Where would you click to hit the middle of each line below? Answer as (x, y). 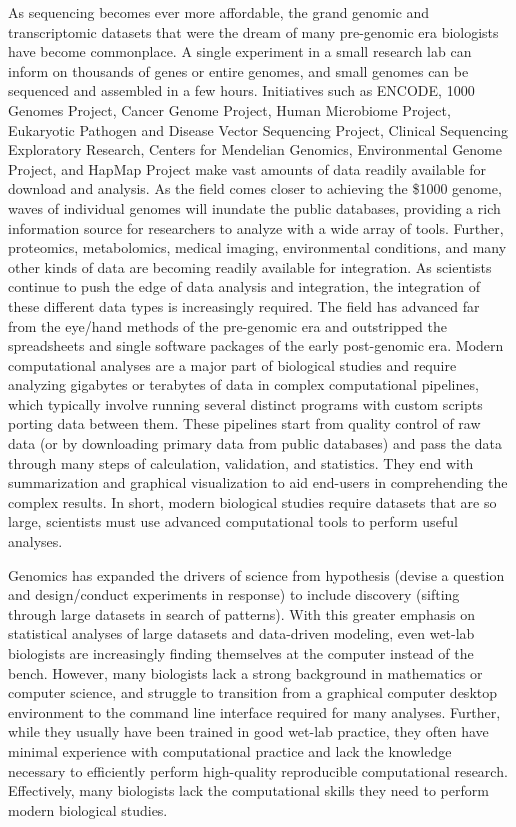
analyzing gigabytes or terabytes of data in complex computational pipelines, (243, 384)
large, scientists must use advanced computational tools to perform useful (233, 521)
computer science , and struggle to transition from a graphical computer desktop (253, 692)
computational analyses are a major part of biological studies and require (232, 364)
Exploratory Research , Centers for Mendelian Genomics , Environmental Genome (255, 149)
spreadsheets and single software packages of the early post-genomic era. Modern (256, 345)
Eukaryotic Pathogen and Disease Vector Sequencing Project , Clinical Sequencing (258, 129)
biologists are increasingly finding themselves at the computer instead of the (241, 653)
